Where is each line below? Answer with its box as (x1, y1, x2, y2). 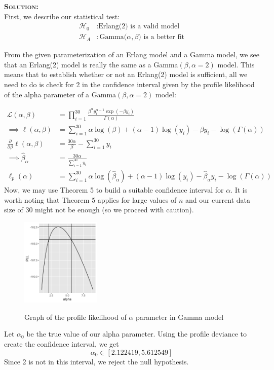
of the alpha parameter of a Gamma (4, 89, 116, 99)
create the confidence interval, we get (4, 338, 119, 349)
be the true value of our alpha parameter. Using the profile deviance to (26, 328, 247, 339)
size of (4, 204, 23, 215)
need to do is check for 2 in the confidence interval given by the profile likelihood (4, 79, 255, 90)
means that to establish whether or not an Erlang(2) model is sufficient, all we (4, 69, 248, 80)
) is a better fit (138, 33, 185, 41)
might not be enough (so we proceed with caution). (35, 204, 194, 215)
